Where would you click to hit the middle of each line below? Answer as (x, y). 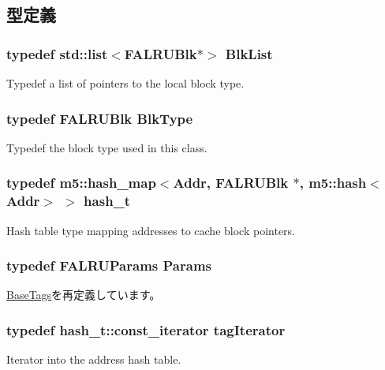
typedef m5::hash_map (81, 183)
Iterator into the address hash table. (94, 359)
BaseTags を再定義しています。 (84, 295)
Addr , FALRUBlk (231, 183)
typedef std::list (57, 53)
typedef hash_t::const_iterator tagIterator (146, 329)
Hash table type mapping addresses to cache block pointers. (151, 230)
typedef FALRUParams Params (109, 265)
